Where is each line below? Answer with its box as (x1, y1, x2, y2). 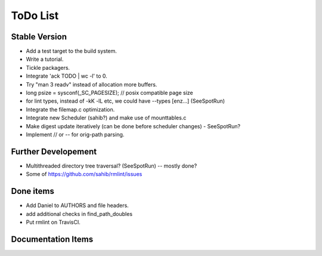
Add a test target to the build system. (26, 48, 117, 55)
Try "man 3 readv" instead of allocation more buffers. (26, 81, 157, 88)
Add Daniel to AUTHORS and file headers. (26, 202, 129, 209)
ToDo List (11, 9, 59, 22)
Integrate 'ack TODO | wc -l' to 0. (26, 72, 107, 80)
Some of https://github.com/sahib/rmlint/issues (26, 171, 143, 178)
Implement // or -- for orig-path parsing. (26, 131, 125, 138)
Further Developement (11, 146, 97, 156)
